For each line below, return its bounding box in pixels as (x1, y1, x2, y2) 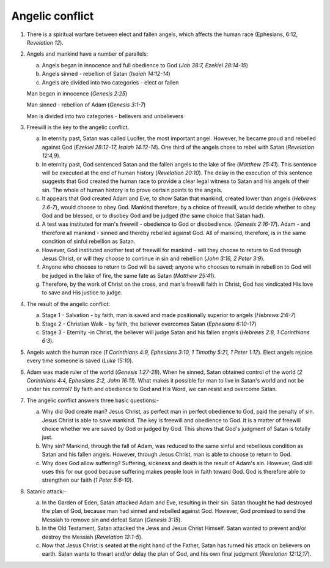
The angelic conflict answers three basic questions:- (26, 397, 159, 404)
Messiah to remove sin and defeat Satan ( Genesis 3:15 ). (42, 516, 183, 523)
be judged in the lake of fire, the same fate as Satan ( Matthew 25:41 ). (42, 272, 216, 279)
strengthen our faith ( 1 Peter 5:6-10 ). (42, 476, 134, 484)
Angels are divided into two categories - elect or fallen (42, 78, 179, 86)
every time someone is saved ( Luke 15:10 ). (26, 357, 134, 364)
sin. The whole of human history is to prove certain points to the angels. (42, 186, 223, 193)
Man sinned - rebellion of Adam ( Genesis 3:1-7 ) (26, 101, 146, 108)
